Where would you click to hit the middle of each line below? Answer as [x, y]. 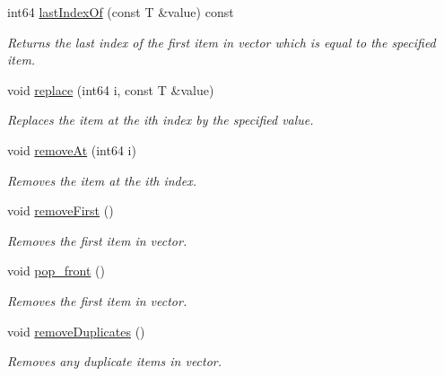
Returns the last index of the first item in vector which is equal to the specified [222, 42]
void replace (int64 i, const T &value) [111, 89]
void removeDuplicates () [76, 331]
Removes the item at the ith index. [102, 180]
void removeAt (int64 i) [72, 149]
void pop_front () [56, 271]
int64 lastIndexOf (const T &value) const [121, 12]
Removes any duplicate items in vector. [115, 361]
